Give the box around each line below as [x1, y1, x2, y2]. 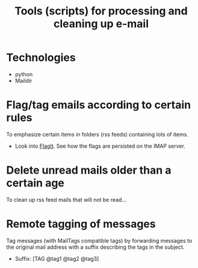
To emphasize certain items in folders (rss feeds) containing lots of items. [6, 130, 188, 138]
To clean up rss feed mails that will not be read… [6, 196, 127, 203]
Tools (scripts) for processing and [14, 4, 188, 18]
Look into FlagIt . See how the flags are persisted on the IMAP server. [14, 142, 185, 150]
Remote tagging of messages [6, 218, 156, 231]
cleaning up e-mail [53, 17, 149, 31]
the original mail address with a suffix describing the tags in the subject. [6, 243, 185, 251]
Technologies [6, 51, 76, 64]
